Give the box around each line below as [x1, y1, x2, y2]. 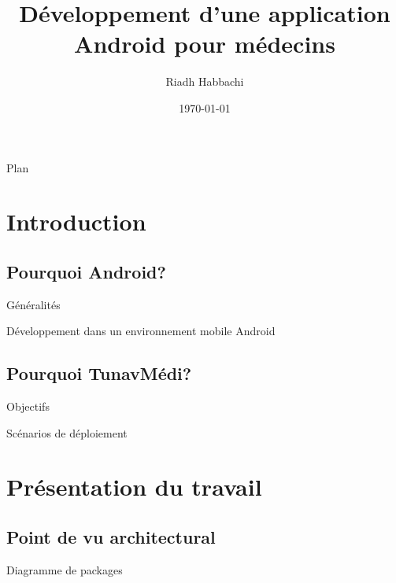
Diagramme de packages [6, 561, 123, 577]
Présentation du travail [6, 470, 262, 503]
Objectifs [6, 398, 50, 415]
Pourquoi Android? [6, 259, 166, 283]
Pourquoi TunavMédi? [6, 361, 192, 386]
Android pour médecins [74, 28, 335, 60]
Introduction [6, 205, 146, 238]
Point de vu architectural [6, 525, 216, 549]
